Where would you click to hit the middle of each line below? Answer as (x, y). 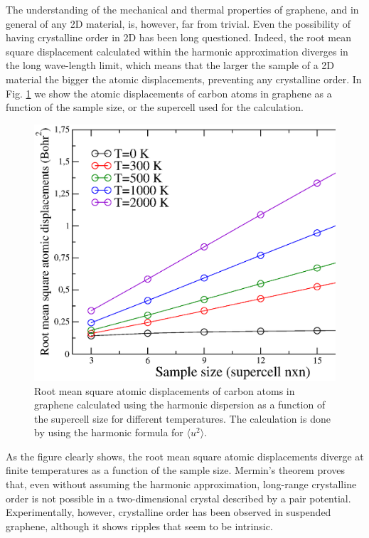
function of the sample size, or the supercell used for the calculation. (155, 107)
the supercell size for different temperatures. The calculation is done (182, 418)
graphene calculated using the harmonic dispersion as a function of (180, 405)
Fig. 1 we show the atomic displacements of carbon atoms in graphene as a (169, 93)
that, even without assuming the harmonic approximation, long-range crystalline (181, 484)
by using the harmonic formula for (109, 432)
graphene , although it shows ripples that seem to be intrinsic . (139, 526)
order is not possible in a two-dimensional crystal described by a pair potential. (178, 498)
